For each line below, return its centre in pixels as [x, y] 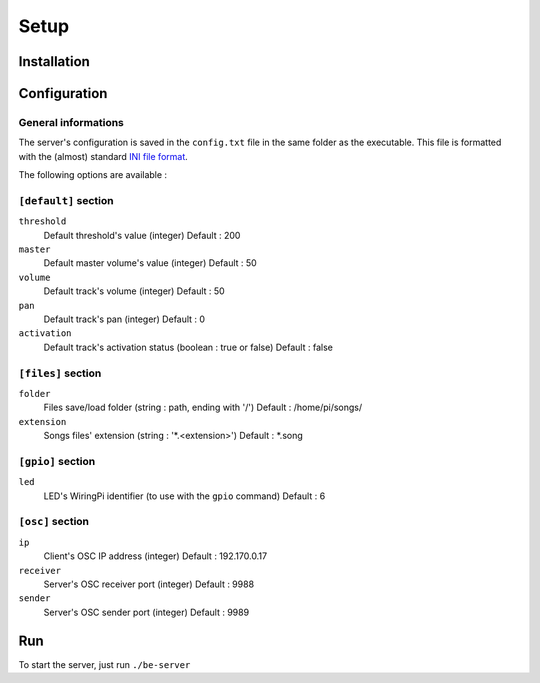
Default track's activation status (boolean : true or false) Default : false [188, 347]
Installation [54, 61]
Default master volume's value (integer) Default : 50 [150, 263]
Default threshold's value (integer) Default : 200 [142, 235]
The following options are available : [93, 175]
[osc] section [54, 522]
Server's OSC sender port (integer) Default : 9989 [146, 612]
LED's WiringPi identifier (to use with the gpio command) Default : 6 [184, 496]
